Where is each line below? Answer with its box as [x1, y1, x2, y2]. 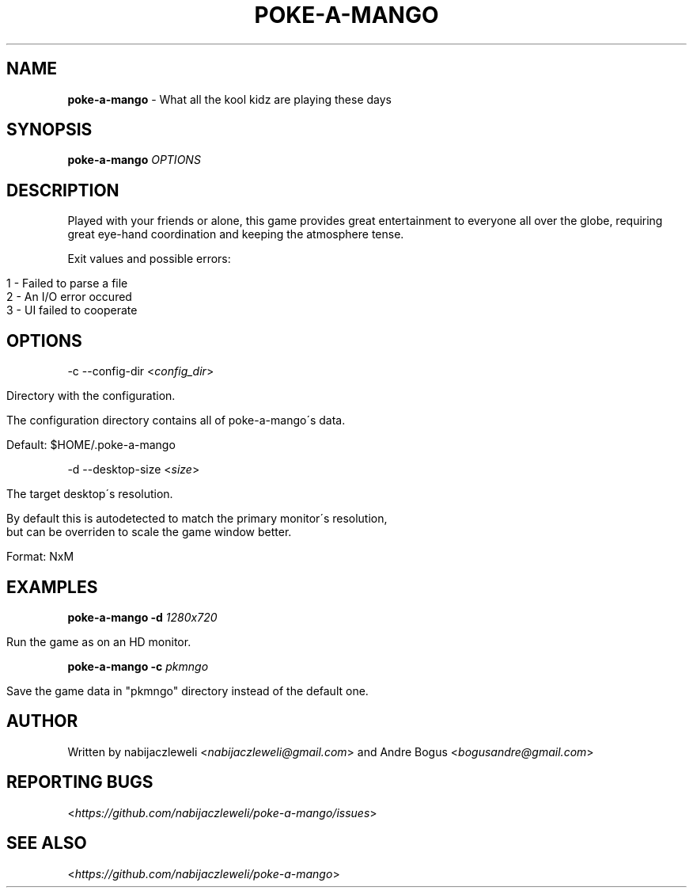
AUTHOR [6, 711, 78, 732]
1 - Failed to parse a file [6, 276, 128, 291]
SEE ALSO [6, 833, 87, 854]
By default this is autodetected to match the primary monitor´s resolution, [6, 512, 388, 526]
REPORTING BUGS [6, 772, 153, 793]
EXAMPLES [6, 576, 98, 597]
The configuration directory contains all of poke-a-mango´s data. [6, 413, 346, 428]
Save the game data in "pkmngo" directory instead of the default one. [6, 683, 369, 698]
